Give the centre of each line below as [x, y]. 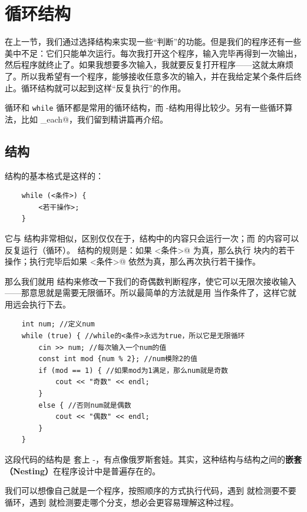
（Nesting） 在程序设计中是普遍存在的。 [83, 470]
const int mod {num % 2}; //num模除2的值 [118, 359]
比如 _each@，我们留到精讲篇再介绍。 [94, 119]
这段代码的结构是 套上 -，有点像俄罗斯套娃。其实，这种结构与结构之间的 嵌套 [153, 459]
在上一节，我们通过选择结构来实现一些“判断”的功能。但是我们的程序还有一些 [153, 42]
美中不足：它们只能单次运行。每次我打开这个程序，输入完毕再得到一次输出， [153, 53]
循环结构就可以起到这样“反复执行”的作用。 [103, 87]
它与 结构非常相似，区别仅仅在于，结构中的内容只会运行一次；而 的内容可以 [152, 238]
